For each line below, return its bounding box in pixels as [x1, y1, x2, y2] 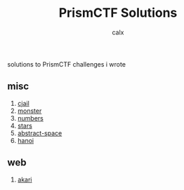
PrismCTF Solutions [58, 5, 178, 21]
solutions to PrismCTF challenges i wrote [7, 60, 126, 68]
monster [17, 107, 42, 115]
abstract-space [17, 128, 63, 137]
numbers [17, 114, 44, 122]
